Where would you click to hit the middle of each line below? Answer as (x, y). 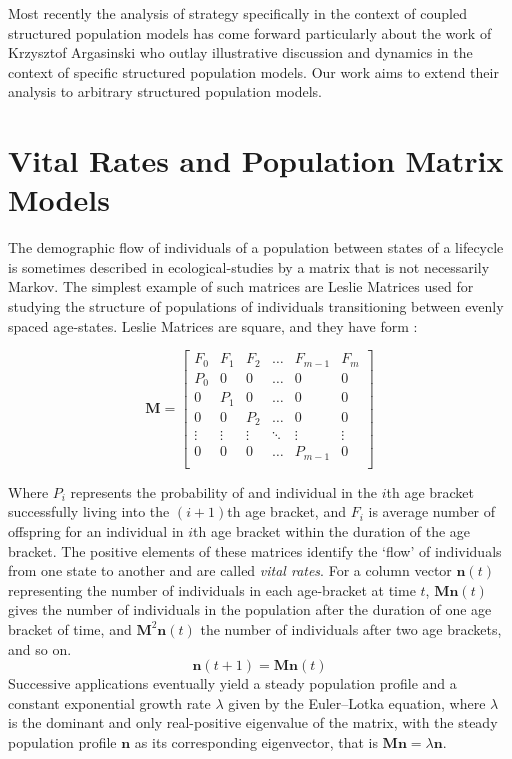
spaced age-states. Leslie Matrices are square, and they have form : (213, 325)
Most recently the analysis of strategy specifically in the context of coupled (237, 13)
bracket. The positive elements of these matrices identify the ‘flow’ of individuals (255, 550)
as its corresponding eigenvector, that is (256, 741)
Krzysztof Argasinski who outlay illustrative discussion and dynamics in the (240, 52)
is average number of (432, 511)
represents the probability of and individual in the (223, 491)
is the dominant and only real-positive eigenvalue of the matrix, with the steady (253, 722)
